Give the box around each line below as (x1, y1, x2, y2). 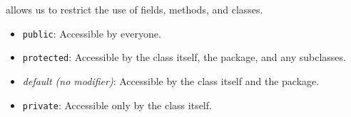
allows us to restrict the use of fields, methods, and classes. (6, 2, 263, 16)
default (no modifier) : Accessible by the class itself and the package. (22, 73, 320, 88)
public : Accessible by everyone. (22, 26, 161, 40)
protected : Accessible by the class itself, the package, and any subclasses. (22, 50, 346, 65)
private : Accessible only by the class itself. (22, 97, 212, 112)
